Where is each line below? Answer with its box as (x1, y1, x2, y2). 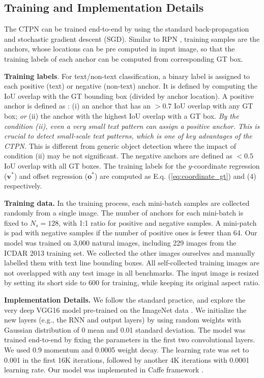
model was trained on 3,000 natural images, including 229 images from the (4, 237, 237, 248)
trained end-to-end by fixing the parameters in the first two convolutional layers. (4, 334, 255, 345)
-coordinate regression (191, 160, 260, 171)
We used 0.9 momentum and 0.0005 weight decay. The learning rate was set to (4, 344, 249, 355)
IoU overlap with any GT (173, 100, 253, 111)
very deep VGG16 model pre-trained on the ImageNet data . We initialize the (4, 304, 247, 315)
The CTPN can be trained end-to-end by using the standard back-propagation (4, 23, 249, 34)
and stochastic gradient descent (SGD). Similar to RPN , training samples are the (4, 33, 260, 44)
